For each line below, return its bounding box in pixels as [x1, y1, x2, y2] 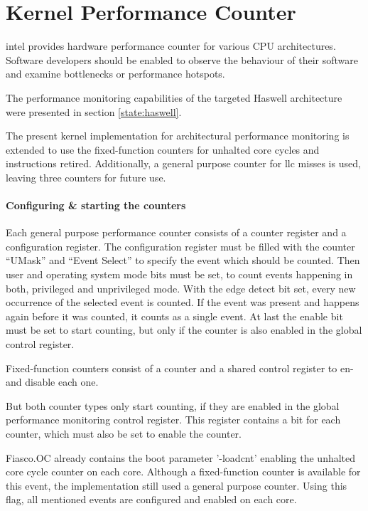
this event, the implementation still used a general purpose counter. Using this [6, 478, 347, 492]
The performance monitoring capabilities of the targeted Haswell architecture [6, 90, 342, 105]
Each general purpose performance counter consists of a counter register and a [6, 225, 347, 240]
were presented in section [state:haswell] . [6, 104, 182, 119]
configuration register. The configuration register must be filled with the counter [6, 238, 355, 253]
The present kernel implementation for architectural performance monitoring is [6, 128, 350, 143]
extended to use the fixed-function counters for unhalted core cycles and [6, 142, 320, 157]
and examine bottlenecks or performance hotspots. [6, 66, 225, 81]
